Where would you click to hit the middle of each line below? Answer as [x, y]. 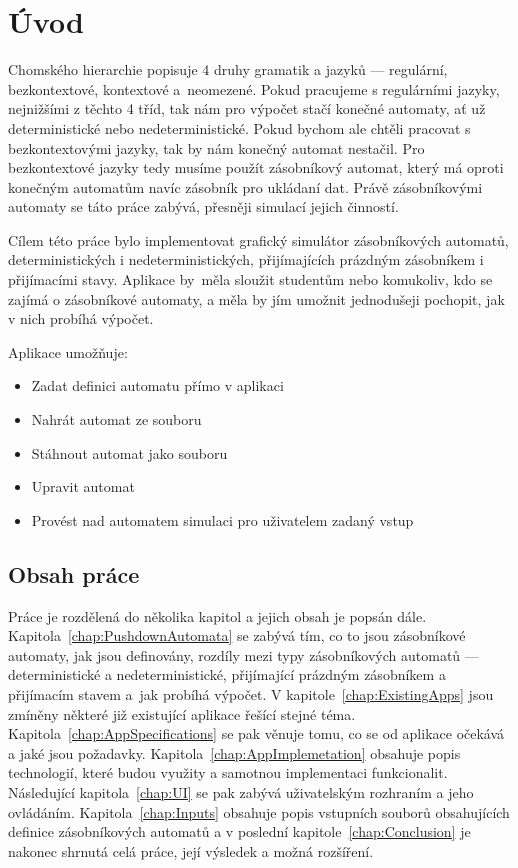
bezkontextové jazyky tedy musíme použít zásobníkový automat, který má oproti [256, 167]
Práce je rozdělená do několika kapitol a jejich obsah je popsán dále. [217, 615]
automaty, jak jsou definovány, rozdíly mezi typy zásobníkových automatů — [243, 654]
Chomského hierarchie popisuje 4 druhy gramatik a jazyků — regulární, [228, 69]
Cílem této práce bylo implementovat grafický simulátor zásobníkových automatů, [258, 239]
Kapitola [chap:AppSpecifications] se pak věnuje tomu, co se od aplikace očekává [256, 733]
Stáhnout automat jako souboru [129, 452]
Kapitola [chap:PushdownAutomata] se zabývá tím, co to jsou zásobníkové [237, 635]
